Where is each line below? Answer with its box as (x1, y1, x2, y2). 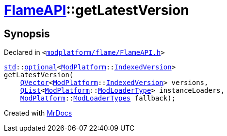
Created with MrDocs (4, 109, 72, 118)
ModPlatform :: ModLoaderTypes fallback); (20, 94, 176, 102)
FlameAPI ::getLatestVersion (4, 2, 189, 18)
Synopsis (4, 27, 50, 40)
